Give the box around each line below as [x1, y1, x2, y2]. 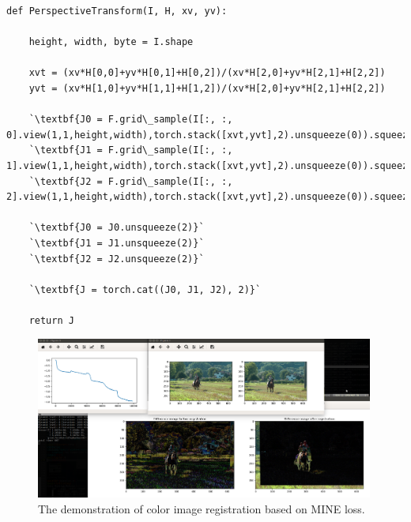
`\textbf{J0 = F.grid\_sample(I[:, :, [28, 114, 233, 126]
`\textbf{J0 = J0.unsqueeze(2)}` [28, 222, 205, 234]
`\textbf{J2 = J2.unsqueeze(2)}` [28, 253, 205, 265]
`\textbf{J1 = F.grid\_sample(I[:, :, [28, 145, 233, 156]
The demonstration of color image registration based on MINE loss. [38, 500, 365, 516]
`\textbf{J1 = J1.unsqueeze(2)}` [28, 237, 205, 249]
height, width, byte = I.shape [28, 36, 194, 48]
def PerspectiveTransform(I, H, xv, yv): [6, 6, 228, 17]
